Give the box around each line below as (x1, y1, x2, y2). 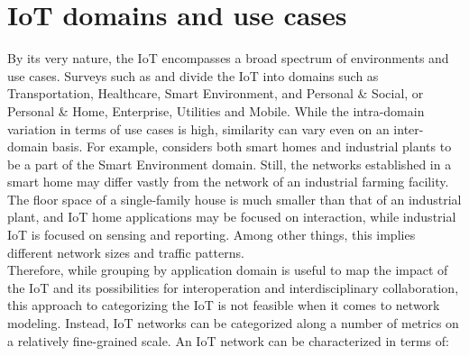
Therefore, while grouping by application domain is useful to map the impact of (7, 260, 448, 279)
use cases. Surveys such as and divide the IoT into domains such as (7, 66, 379, 85)
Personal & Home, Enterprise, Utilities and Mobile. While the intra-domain (7, 101, 425, 120)
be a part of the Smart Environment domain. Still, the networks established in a (7, 154, 452, 173)
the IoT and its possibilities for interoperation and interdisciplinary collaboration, (7, 278, 459, 297)
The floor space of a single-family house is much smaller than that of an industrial (7, 189, 462, 208)
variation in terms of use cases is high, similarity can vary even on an (7, 119, 390, 138)
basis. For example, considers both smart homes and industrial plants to (51, 137, 452, 156)
